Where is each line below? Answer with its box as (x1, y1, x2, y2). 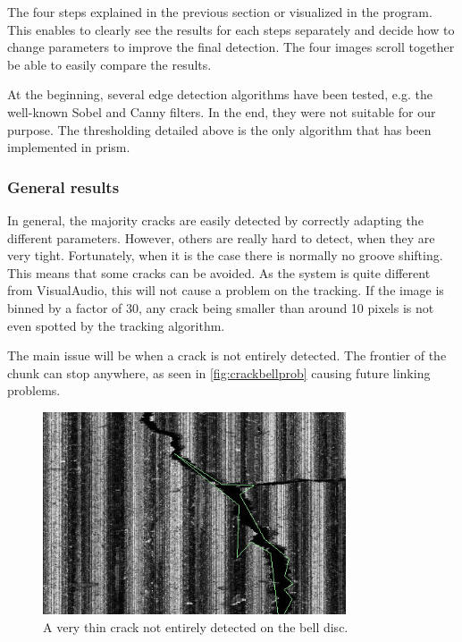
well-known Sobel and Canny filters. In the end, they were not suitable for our (7, 102, 436, 121)
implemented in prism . (7, 138, 130, 156)
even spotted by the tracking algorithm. (7, 316, 225, 334)
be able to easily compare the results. (7, 55, 212, 73)
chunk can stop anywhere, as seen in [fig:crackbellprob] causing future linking (7, 363, 431, 382)
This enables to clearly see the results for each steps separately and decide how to (7, 20, 455, 38)
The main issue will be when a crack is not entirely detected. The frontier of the (7, 346, 447, 365)
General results (7, 175, 120, 198)
